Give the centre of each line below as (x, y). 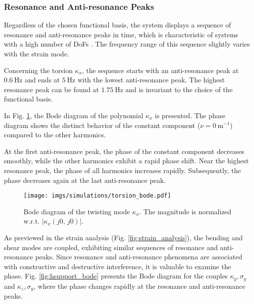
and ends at (42, 80)
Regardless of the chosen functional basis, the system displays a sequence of (117, 25)
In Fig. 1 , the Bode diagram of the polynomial (74, 115)
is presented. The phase (190, 115)
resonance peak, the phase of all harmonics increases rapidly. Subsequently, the (123, 170)
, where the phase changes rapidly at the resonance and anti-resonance (140, 286)
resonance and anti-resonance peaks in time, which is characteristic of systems (121, 34)
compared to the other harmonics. (55, 135)
